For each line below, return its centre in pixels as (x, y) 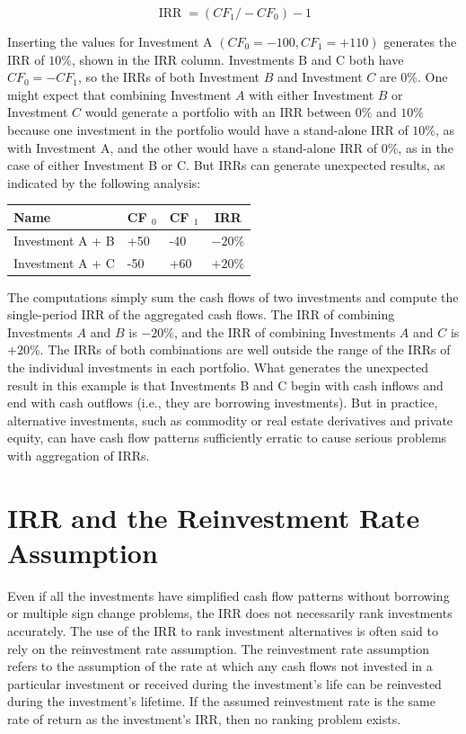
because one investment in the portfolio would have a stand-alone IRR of (208, 129)
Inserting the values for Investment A (110, 41)
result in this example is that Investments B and (141, 385)
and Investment (320, 77)
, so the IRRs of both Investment (169, 77)
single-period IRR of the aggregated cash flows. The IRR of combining (201, 314)
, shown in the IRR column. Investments (183, 59)
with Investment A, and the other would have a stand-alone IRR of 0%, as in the (230, 147)
